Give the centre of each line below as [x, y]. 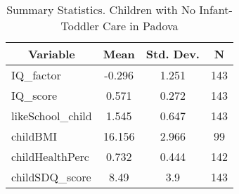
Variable [51, 54]
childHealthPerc [50, 156]
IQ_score [34, 95]
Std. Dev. [173, 54]
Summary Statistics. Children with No [101, 9]
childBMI [34, 136]
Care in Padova [141, 26]
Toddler [80, 26]
